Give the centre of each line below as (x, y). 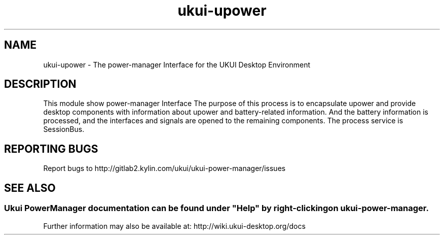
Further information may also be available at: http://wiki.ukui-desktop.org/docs (174, 226)
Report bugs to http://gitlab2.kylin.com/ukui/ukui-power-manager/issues (164, 168)
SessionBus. (64, 129)
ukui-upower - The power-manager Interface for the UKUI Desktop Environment (177, 64)
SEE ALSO (30, 188)
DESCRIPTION (40, 84)
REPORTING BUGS (51, 149)
